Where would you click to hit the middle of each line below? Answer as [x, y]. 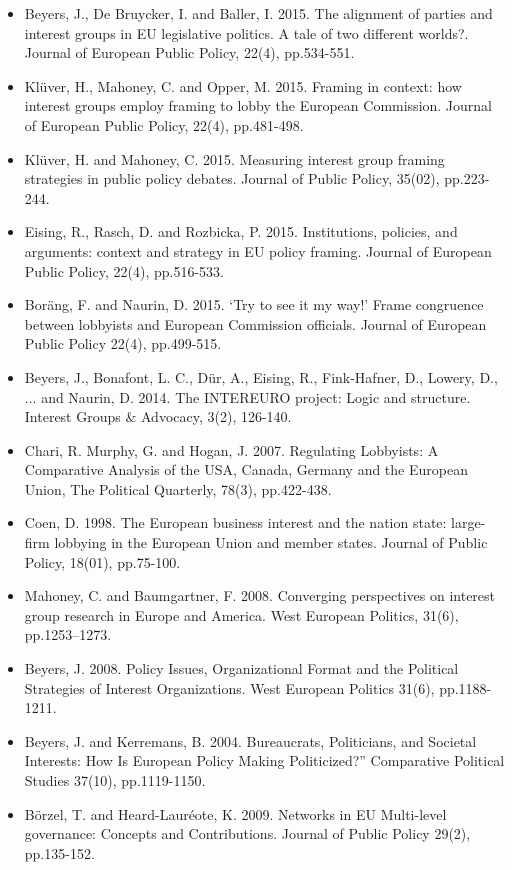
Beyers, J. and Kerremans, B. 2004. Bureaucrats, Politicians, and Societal [250, 740]
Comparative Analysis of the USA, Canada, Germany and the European [246, 469]
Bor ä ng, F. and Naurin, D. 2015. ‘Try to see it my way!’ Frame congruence [254, 304]
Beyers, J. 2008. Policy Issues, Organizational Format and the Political [241, 668]
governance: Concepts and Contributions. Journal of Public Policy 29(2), [247, 833]
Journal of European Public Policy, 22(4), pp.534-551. [189, 52]
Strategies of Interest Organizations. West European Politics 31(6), [229, 687]
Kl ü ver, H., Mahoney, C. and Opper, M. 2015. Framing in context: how [243, 85]
